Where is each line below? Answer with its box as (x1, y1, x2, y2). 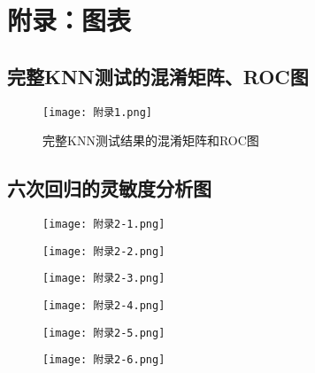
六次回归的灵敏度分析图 (7, 175, 211, 202)
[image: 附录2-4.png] (42, 299, 165, 312)
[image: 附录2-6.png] (42, 354, 165, 367)
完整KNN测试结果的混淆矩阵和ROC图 (42, 131, 259, 150)
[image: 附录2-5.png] (42, 326, 165, 339)
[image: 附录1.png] (42, 105, 153, 119)
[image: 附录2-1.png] (42, 218, 165, 231)
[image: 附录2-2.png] (42, 245, 165, 258)
